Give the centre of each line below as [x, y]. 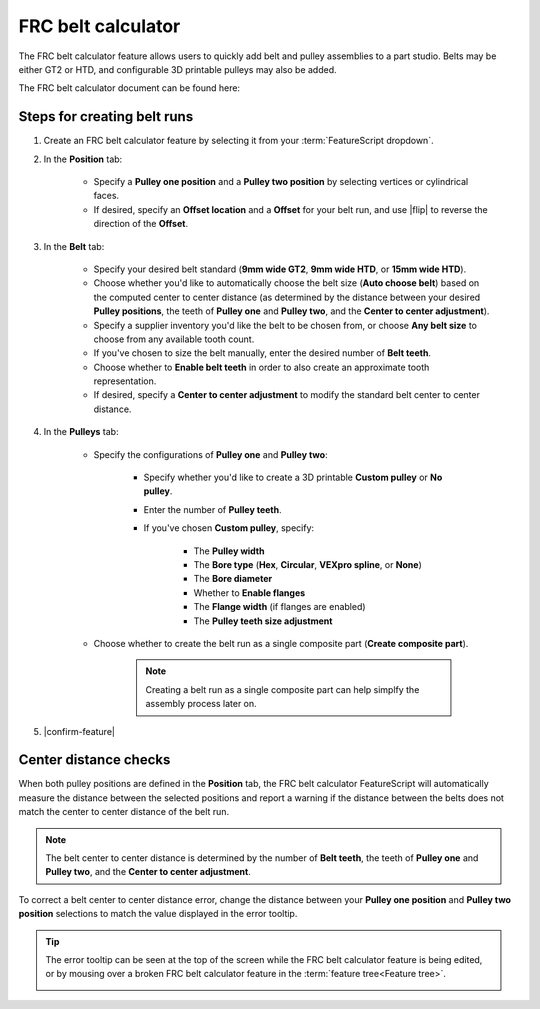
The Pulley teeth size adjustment [263, 621]
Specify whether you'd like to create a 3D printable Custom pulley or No [293, 477]
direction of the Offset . [141, 224]
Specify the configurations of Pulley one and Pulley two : [211, 454]
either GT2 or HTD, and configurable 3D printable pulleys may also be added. [177, 69]
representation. [125, 381]
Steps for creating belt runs [106, 116]
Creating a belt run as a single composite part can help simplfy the [282, 689]
